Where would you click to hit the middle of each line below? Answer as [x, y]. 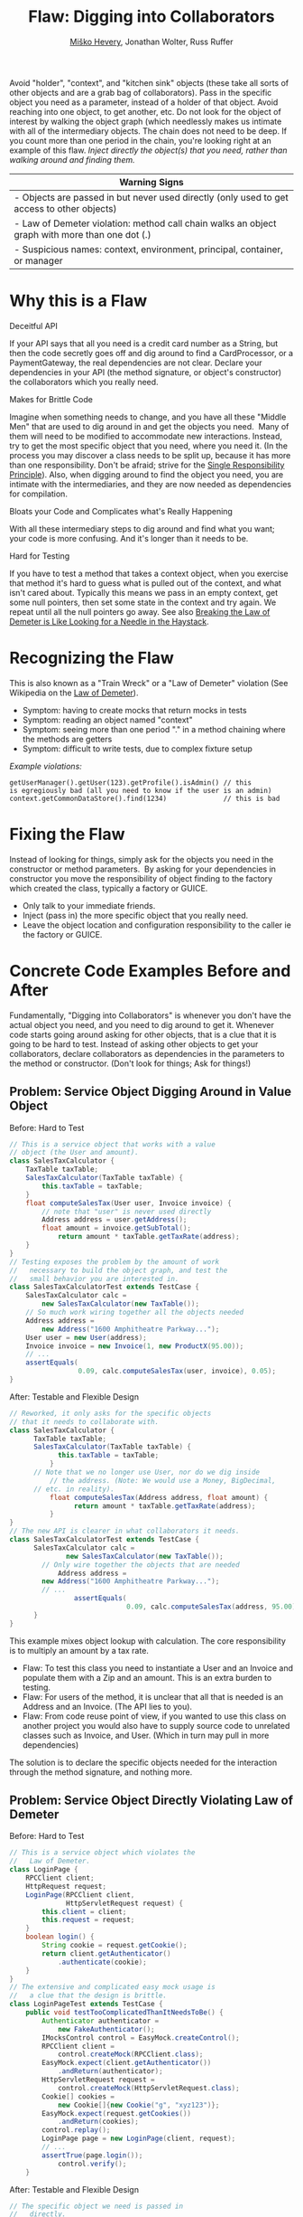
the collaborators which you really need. [84, 382]
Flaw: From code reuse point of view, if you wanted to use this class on [154, 1716]
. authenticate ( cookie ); [102, 1962]
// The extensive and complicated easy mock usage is [113, 1987]
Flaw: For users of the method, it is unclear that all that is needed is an [153, 1696]
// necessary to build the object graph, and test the [119, 1270]
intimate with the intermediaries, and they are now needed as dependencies [150, 484]
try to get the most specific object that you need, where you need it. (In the [149, 446]
